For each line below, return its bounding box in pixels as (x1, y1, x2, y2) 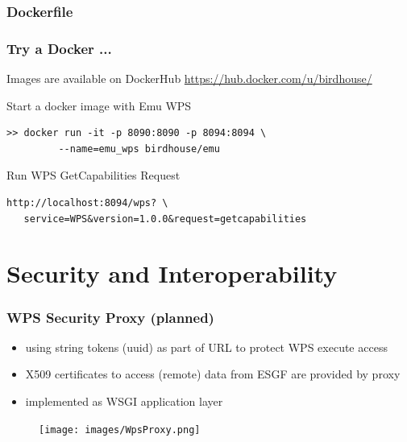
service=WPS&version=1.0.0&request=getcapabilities (23, 213, 307, 225)
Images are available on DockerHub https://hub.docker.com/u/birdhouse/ (6, 70, 372, 87)
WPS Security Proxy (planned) (6, 307, 214, 327)
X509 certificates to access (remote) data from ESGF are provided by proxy (25, 366, 401, 382)
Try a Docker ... (6, 38, 112, 58)
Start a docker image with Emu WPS (6, 97, 192, 114)
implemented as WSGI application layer (25, 393, 223, 409)
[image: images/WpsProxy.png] (39, 423, 201, 436)
